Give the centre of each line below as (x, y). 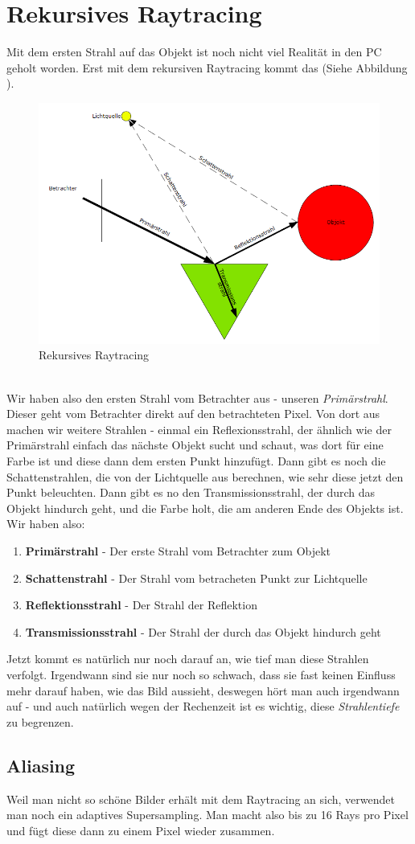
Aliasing (41, 765)
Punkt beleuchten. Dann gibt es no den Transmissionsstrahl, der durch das (191, 492)
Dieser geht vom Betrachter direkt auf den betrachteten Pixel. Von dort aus (193, 414)
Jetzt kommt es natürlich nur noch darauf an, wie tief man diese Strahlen (188, 659)
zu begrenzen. (40, 721)
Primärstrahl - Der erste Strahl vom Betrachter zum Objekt (178, 550)
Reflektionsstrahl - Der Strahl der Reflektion (141, 605)
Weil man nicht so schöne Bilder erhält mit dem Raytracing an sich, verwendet (201, 799)
